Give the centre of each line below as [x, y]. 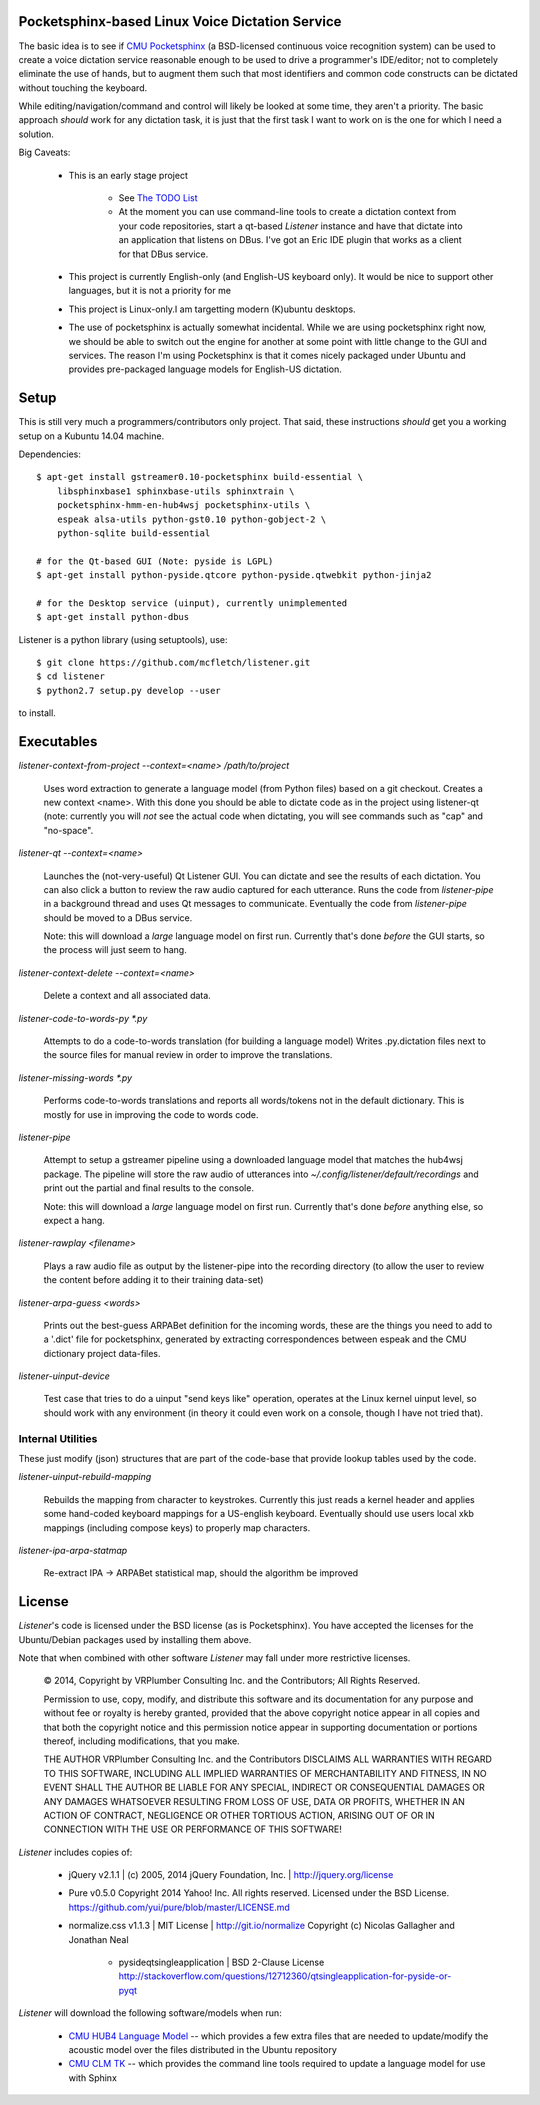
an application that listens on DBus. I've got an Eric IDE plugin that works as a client [290, 240]
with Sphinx [92, 2077]
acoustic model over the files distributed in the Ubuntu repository [202, 2049]
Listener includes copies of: [75, 1852]
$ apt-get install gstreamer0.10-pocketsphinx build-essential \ [200, 477]
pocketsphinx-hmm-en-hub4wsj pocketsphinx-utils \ [183, 505]
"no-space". [68, 830]
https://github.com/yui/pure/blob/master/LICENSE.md [179, 1907]
